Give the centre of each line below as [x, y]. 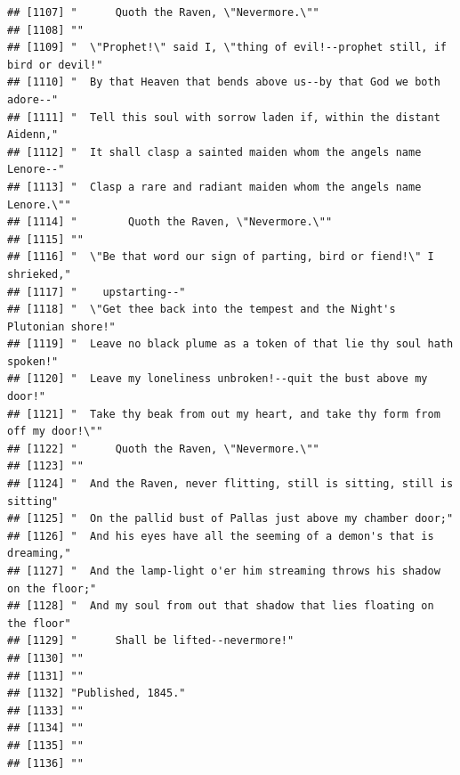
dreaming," [39, 554]
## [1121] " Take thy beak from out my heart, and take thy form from [224, 414]
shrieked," [39, 274]
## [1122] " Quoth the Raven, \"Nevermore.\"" [163, 449]
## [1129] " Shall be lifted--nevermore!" [151, 641]
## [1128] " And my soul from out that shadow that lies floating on [221, 606]
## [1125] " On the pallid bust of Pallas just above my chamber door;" [230, 519]
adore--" [33, 99]
